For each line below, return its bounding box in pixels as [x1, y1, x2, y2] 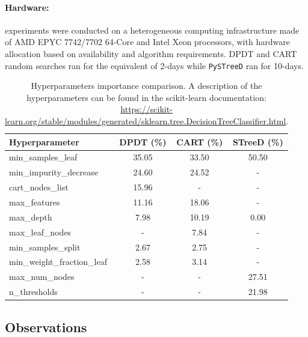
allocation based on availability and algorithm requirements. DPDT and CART [5, 47, 297, 59]
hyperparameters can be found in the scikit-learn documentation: [26, 91, 266, 103]
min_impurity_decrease [9, 166, 98, 178]
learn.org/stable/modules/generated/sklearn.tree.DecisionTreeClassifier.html [5, 115, 286, 127]
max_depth [9, 210, 52, 223]
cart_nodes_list [9, 181, 69, 193]
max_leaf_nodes [9, 225, 72, 238]
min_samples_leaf [9, 151, 78, 163]
